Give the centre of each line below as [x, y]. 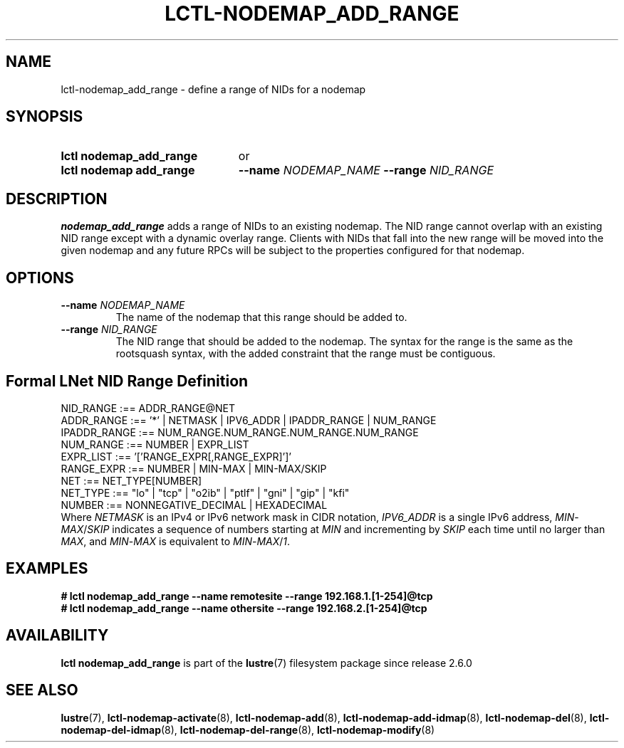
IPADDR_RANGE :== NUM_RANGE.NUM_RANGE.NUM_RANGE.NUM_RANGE [240, 432]
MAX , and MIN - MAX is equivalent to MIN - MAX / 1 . [176, 541]
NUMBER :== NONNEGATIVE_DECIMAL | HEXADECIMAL [194, 505]
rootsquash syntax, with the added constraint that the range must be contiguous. [306, 354]
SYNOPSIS [45, 117]
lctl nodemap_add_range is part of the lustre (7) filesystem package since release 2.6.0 [266, 663]
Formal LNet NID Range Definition [127, 381]
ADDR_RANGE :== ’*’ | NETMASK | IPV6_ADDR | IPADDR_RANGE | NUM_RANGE [249, 420]
